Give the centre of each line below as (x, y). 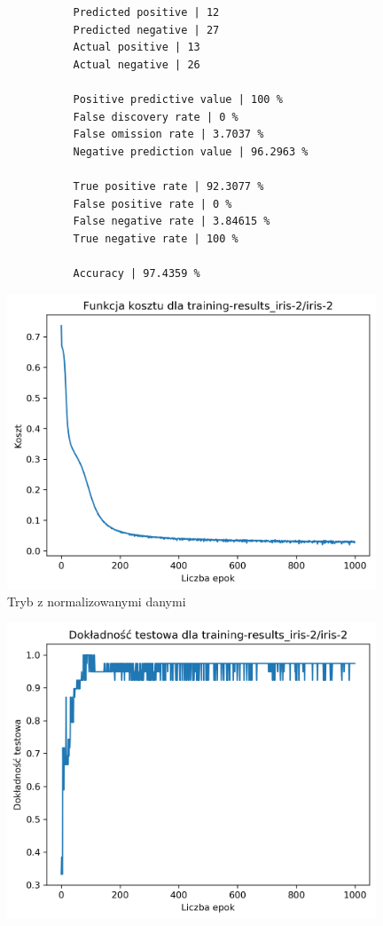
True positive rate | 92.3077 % (168, 186)
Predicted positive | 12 (146, 12)
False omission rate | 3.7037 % (168, 135)
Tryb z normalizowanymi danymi (97, 602)
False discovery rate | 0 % (156, 117)
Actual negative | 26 (137, 64)
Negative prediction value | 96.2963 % (191, 151)
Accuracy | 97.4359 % (137, 273)
